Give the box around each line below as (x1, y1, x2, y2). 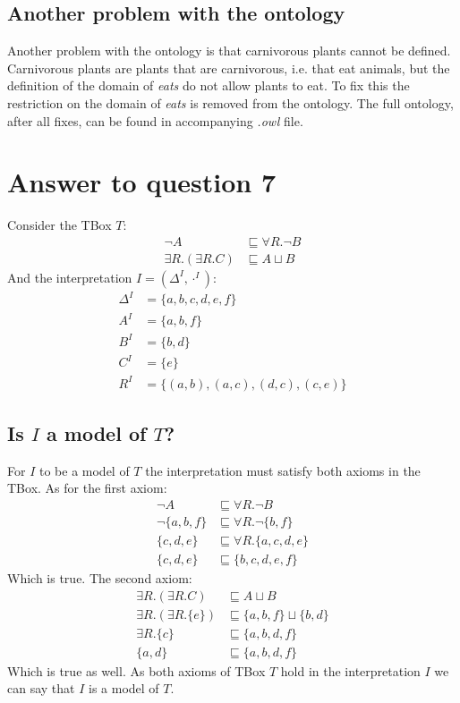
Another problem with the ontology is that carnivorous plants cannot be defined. (7, 41, 451, 60)
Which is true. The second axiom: (7, 569, 192, 588)
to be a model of (38, 461, 130, 479)
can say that (7, 679, 75, 698)
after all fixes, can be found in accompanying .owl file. (7, 111, 303, 130)
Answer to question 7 (7, 164, 277, 200)
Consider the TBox (7, 216, 112, 234)
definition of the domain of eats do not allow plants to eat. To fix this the (7, 76, 410, 95)
